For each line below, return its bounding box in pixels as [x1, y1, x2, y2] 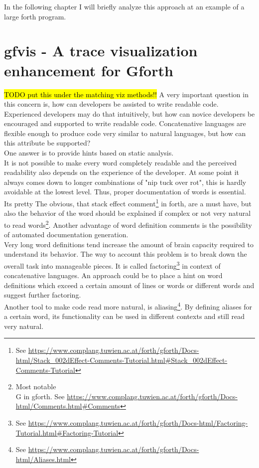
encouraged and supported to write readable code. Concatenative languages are [4, 118, 246, 129]
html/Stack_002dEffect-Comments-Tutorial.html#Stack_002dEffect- [15, 354, 228, 365]
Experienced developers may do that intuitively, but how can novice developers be [4, 108, 255, 119]
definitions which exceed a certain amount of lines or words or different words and [4, 280, 255, 290]
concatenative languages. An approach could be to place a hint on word [4, 270, 223, 281]
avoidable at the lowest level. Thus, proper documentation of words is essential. [4, 186, 246, 197]
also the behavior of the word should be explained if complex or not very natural [4, 208, 251, 218]
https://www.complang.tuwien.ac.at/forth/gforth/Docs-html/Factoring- [28, 417, 248, 428]
